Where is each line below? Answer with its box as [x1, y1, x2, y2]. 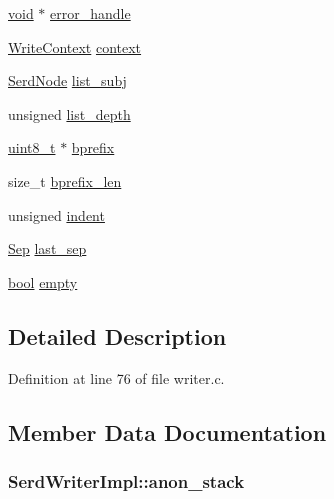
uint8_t [8, 137, 56, 158]
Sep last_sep [8, 238, 87, 259]
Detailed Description [8, 320, 227, 351]
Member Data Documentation [8, 416, 327, 447]
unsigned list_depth [8, 103, 131, 124]
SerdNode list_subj [8, 70, 127, 91]
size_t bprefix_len [8, 170, 122, 191]
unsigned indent [8, 204, 105, 225]
